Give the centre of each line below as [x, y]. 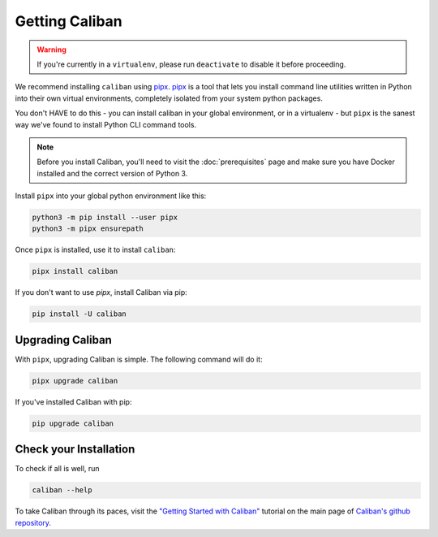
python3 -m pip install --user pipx [105, 218]
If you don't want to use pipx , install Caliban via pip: [101, 292]
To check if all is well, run [58, 469]
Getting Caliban [69, 21]
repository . [33, 522]
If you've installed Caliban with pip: [73, 401]
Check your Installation [75, 450]
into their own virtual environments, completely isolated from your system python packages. [169, 98]
